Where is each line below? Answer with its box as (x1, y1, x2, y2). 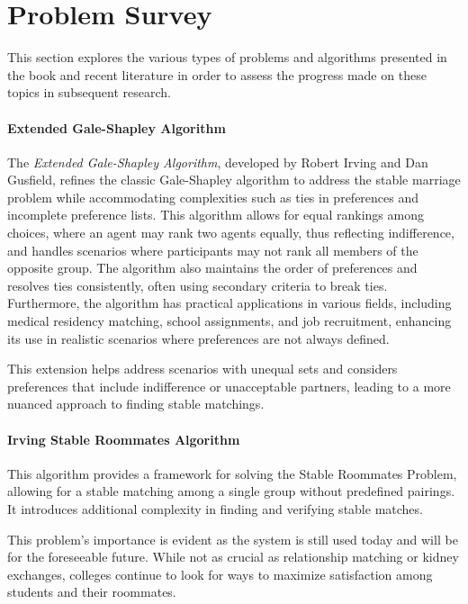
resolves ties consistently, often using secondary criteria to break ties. (7, 275, 388, 294)
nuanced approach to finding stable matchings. (7, 394, 265, 413)
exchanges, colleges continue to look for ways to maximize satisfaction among (7, 564, 433, 583)
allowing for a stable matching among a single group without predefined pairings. (7, 482, 455, 500)
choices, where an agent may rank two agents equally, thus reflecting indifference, (7, 223, 454, 242)
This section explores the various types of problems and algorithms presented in (7, 48, 447, 67)
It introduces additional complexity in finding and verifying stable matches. (7, 500, 423, 518)
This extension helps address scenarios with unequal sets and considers (7, 359, 398, 378)
